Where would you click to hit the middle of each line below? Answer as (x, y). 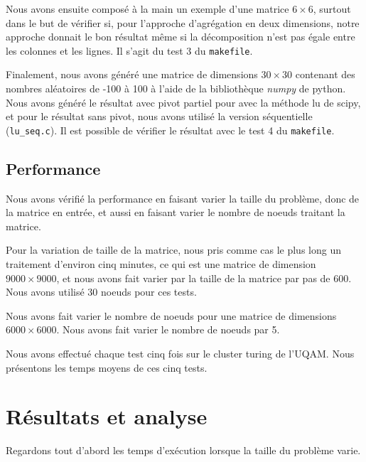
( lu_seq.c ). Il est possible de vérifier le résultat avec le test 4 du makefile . (170, 130)
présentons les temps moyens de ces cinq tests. (107, 367)
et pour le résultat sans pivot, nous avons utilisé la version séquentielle (159, 116)
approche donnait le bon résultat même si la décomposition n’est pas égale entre (181, 37)
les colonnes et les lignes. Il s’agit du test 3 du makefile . (129, 50)
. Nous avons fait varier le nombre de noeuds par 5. (168, 329)
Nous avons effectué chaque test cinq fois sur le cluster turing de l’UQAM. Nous (180, 354)
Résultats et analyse (107, 416)
